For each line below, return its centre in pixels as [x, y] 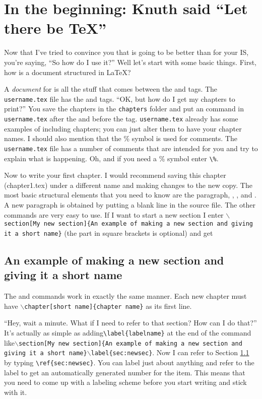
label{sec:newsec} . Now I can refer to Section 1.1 [170, 352]
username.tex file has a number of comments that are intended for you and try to [131, 148]
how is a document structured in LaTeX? [68, 72]
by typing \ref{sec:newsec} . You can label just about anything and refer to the [129, 362]
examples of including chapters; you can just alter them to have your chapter [123, 128]
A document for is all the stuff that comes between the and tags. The [111, 89]
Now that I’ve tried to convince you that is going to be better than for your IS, [126, 52]
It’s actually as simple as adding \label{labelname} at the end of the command [128, 332]
